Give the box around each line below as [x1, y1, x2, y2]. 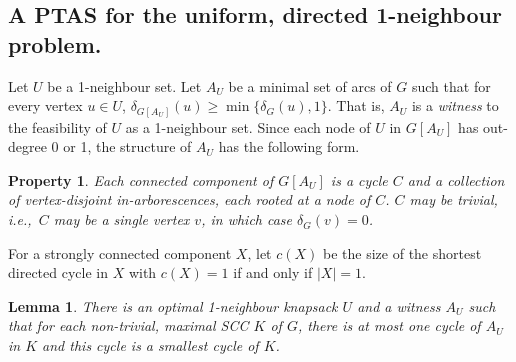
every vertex [8, 95, 83, 116]
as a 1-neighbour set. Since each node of [125, 116, 371, 137]
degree [8, 136, 47, 157]
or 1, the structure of [63, 136, 192, 157]
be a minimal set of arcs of [228, 75, 392, 96]
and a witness [357, 295, 441, 316]
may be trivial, [409, 189, 498, 210]
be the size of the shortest [323, 242, 482, 263]
